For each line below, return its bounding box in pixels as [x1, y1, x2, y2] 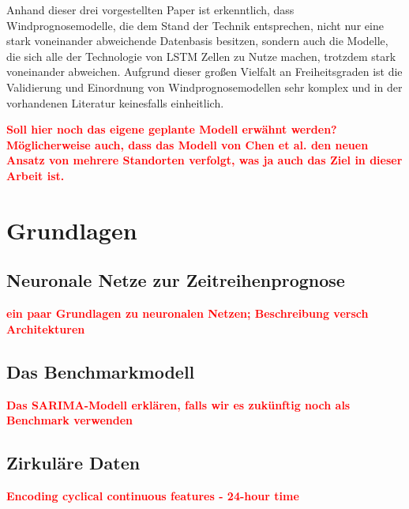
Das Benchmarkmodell [6, 359, 195, 383]
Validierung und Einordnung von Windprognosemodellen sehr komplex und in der [6, 78, 403, 95]
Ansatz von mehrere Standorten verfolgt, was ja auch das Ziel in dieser [6, 152, 403, 168]
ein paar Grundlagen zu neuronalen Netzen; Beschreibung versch [6, 305, 369, 322]
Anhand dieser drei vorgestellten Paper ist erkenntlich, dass [6, 2, 295, 17]
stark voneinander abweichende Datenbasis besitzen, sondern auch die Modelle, [6, 32, 388, 49]
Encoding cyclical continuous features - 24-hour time [6, 487, 299, 503]
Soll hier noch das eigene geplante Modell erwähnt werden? [6, 121, 337, 138]
